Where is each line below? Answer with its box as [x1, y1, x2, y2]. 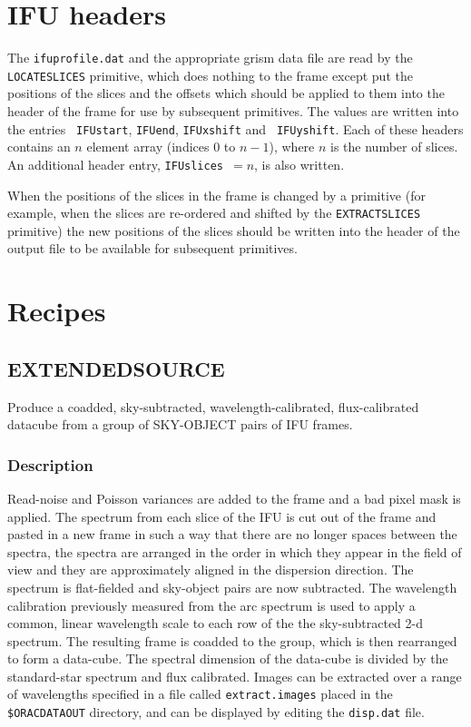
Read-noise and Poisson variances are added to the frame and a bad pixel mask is [7, 488, 461, 507]
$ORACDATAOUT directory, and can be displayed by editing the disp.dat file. [7, 702, 425, 722]
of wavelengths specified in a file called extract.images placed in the [7, 684, 393, 703]
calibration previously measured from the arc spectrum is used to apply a [7, 595, 416, 614]
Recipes [7, 292, 106, 329]
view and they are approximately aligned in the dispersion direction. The [7, 560, 414, 579]
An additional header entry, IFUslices [7, 154, 223, 173]
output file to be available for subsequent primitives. [7, 239, 298, 258]
